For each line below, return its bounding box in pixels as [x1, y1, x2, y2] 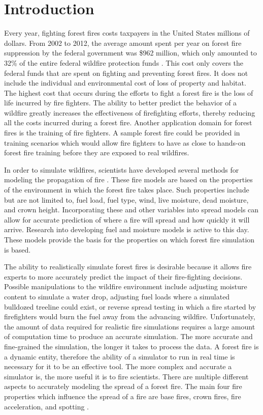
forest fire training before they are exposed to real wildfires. [4, 147, 189, 158]
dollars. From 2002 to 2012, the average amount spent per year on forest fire [4, 37, 242, 48]
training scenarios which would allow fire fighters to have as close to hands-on [4, 137, 246, 148]
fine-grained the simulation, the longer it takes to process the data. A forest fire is [4, 341, 259, 351]
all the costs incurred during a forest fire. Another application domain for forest [4, 117, 252, 128]
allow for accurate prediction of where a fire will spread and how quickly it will [4, 214, 250, 225]
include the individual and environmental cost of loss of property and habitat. [4, 77, 246, 88]
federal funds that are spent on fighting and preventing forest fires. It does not [4, 67, 248, 78]
